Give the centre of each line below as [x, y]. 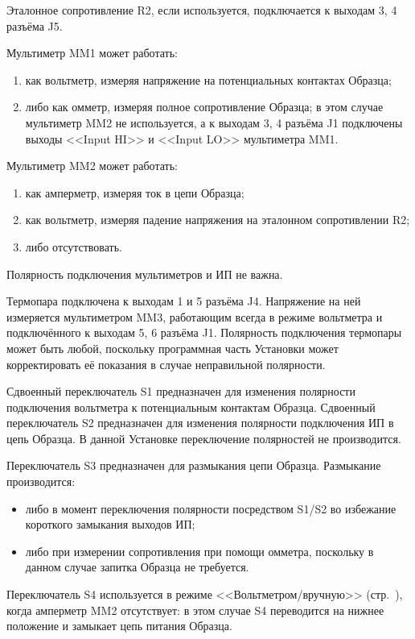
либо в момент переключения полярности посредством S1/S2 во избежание [211, 508]
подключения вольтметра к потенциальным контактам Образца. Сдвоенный [191, 407]
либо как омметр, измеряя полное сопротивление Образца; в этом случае [204, 107]
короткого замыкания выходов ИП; [110, 524]
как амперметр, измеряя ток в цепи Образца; [135, 192]
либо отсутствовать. [74, 246]
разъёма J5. [35, 25]
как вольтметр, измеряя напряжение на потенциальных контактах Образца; [208, 79]
